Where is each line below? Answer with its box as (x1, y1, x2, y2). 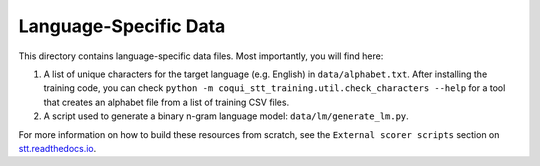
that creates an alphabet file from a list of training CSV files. (43, 96, 290, 108)
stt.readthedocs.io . (18, 142, 97, 154)
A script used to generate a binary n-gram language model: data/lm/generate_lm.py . (43, 110, 409, 122)
